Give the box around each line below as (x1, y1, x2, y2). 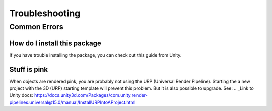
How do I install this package (9, 39, 102, 47)
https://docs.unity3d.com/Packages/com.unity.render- (34, 92, 148, 98)
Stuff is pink (9, 65, 48, 74)
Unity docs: (9, 92, 34, 98)
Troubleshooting (9, 8, 81, 19)
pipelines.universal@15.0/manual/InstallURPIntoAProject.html (9, 99, 136, 105)
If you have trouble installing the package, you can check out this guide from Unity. (9, 52, 182, 58)
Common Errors (9, 22, 63, 31)
